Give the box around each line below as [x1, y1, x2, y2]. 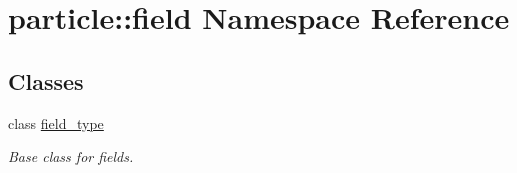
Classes [8, 65, 84, 96]
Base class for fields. [8, 146, 134, 167]
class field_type [8, 112, 104, 133]
